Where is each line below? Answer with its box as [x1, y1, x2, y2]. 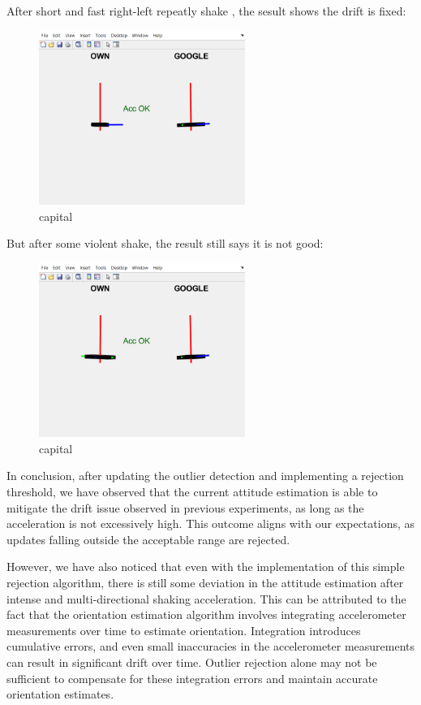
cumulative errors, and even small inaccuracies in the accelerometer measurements [6, 638, 415, 655]
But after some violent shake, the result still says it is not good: [6, 235, 324, 252]
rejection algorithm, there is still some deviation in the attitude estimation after [6, 573, 404, 590]
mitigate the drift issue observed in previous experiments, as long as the [6, 499, 364, 516]
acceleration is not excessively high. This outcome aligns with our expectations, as [6, 515, 415, 532]
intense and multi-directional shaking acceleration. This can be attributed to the [6, 590, 406, 607]
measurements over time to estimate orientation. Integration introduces [6, 621, 361, 638]
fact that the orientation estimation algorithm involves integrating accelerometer [6, 606, 406, 623]
